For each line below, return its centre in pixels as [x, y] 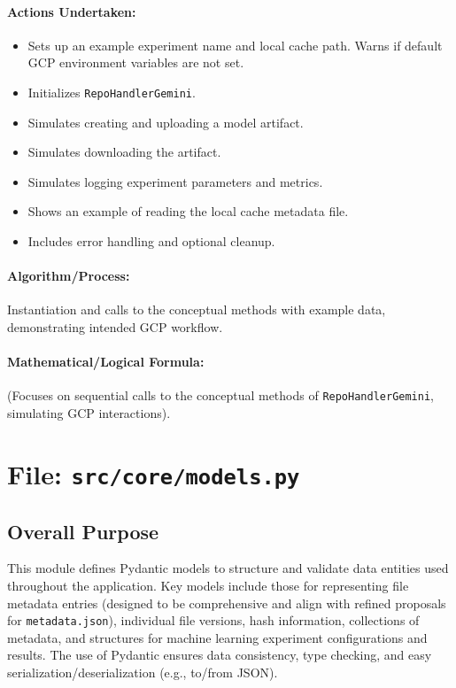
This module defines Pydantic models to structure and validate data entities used [228, 568]
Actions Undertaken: [72, 11]
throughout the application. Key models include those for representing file [208, 585]
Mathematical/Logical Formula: [106, 362]
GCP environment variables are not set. [136, 62]
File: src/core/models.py [154, 473]
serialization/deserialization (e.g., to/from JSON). [143, 672]
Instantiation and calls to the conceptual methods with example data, [197, 309]
